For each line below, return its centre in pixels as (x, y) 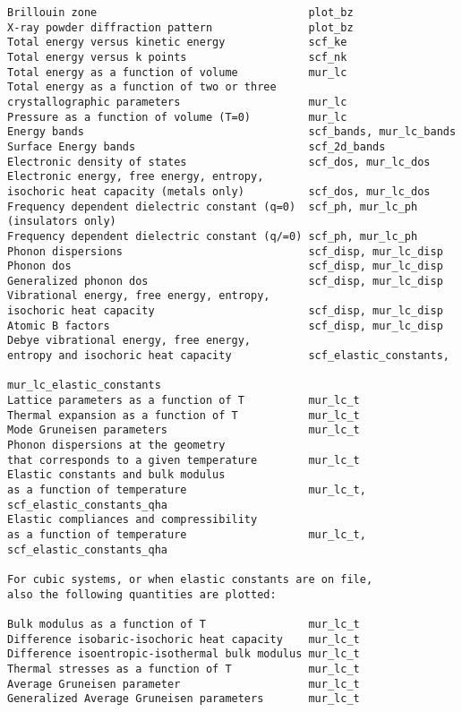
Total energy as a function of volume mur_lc (177, 72)
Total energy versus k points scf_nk (177, 57)
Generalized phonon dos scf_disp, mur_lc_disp (225, 281)
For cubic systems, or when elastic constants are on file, (190, 579)
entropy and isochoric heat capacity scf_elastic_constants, (228, 356)
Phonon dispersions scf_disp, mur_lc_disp (225, 251)
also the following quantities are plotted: (142, 594)
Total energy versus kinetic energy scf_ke (177, 43)
